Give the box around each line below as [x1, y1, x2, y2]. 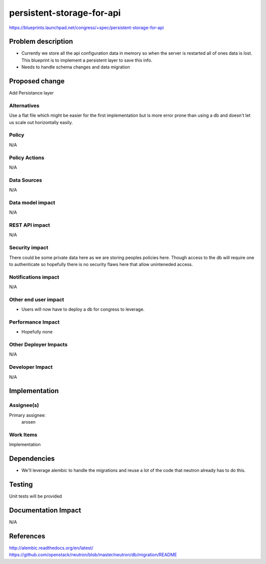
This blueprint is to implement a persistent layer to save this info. [21, 57, 153, 63]
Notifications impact [9, 273, 59, 280]
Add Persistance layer [9, 90, 54, 96]
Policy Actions [9, 154, 44, 161]
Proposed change [9, 77, 65, 86]
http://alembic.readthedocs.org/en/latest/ [9, 545, 94, 551]
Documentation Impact [9, 506, 81, 514]
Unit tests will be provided [9, 493, 62, 499]
